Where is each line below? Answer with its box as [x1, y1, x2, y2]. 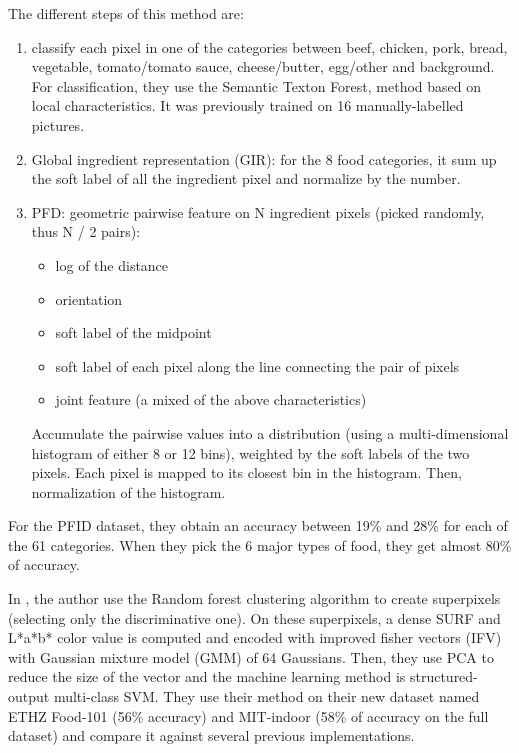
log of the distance [55, 254, 169, 275]
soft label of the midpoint [55, 322, 212, 343]
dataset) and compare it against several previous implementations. [8, 725, 415, 746]
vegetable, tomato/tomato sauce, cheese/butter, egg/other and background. [31, 56, 495, 77]
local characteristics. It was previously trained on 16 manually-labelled [31, 95, 464, 116]
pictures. [31, 114, 85, 135]
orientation [55, 288, 123, 309]
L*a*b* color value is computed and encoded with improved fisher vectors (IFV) [8, 627, 502, 648]
